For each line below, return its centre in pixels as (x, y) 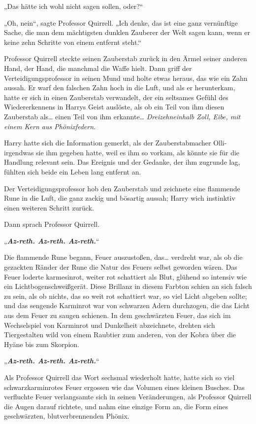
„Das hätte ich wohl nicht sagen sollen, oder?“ (74, 6)
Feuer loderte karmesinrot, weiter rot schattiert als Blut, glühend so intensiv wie (125, 276)
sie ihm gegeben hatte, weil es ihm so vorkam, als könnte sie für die (138, 152)
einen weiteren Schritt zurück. (49, 207)
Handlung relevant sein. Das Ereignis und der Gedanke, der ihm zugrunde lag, (122, 162)
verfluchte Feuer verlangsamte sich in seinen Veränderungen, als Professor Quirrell (128, 397)
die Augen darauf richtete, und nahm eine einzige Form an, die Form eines (116, 406)
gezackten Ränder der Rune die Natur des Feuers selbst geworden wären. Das (121, 267)
